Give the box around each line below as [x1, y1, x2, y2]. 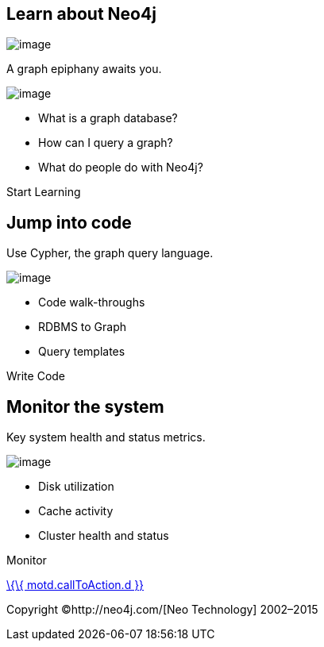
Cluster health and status [38, 529, 169, 543]
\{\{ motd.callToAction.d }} [6, 578, 145, 592]
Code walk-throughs [38, 295, 145, 310]
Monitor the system [6, 396, 164, 417]
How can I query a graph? [38, 136, 173, 150]
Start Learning [6, 185, 81, 199]
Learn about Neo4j [6, 4, 156, 24]
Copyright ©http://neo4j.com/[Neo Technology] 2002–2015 [6, 603, 318, 617]
